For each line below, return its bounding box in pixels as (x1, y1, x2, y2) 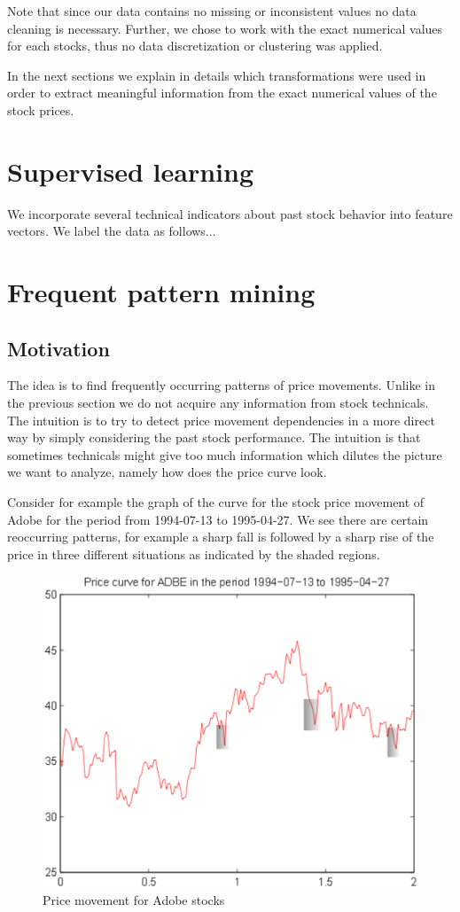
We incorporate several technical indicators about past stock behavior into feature (7, 204, 453, 222)
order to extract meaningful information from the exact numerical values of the (7, 83, 437, 102)
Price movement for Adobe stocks (43, 891, 225, 909)
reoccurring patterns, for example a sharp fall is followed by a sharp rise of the (7, 527, 434, 546)
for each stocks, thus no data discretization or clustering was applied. (7, 36, 383, 55)
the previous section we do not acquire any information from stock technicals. (7, 394, 429, 412)
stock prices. (7, 100, 74, 119)
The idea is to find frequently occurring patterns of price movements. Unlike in (7, 376, 436, 394)
